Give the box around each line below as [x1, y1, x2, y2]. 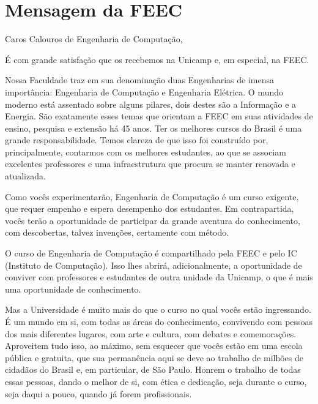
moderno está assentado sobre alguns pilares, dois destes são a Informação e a [5, 97, 297, 110]
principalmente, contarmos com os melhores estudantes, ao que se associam [5, 145, 286, 158]
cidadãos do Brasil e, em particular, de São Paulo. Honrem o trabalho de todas [5, 363, 301, 376]
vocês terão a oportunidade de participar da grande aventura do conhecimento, [5, 214, 300, 226]
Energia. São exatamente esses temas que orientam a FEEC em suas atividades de [5, 110, 313, 122]
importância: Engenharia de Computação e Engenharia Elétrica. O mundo [5, 85, 284, 98]
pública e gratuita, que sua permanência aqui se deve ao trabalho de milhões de [5, 351, 304, 364]
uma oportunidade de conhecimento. [5, 282, 141, 295]
